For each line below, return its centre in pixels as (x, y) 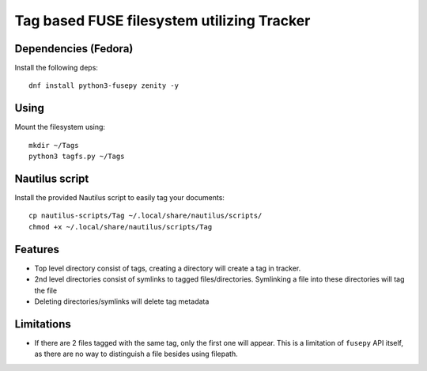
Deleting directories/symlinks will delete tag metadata (122, 301)
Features (37, 249)
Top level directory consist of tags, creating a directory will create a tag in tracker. (168, 268)
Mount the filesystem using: (60, 127)
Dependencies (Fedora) (74, 49)
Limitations (43, 324)
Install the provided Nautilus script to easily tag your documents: (120, 198)
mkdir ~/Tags (54, 145)
